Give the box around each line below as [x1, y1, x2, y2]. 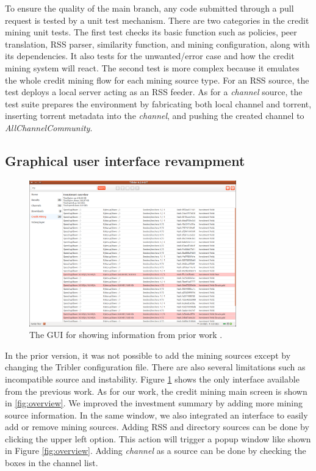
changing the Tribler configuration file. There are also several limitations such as [5, 361, 306, 373]
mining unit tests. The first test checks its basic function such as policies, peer [5, 26, 297, 38]
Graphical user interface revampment [5, 151, 245, 170]
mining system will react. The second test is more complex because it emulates [5, 61, 300, 74]
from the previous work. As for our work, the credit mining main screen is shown [5, 384, 307, 397]
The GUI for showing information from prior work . [29, 328, 223, 341]
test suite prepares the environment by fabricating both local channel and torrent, [5, 97, 312, 110]
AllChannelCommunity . [5, 121, 93, 134]
